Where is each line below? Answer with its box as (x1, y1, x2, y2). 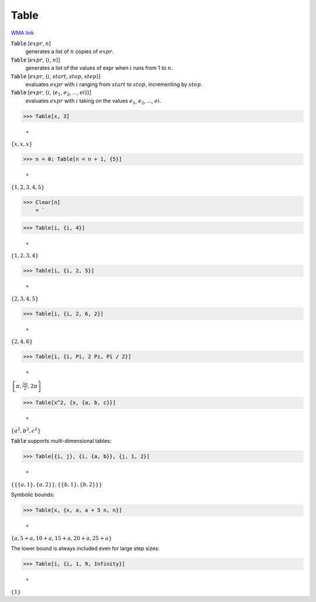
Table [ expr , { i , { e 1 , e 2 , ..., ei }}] (11, 89, 92, 98)
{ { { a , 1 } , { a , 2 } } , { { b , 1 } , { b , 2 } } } (11, 481, 102, 488)
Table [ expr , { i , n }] (11, 56, 61, 63)
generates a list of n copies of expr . (25, 48, 114, 55)
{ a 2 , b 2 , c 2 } (11, 426, 41, 434)
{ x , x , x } (11, 141, 33, 147)
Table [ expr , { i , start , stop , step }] (11, 73, 101, 80)
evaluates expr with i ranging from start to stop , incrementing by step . (25, 81, 203, 88)
